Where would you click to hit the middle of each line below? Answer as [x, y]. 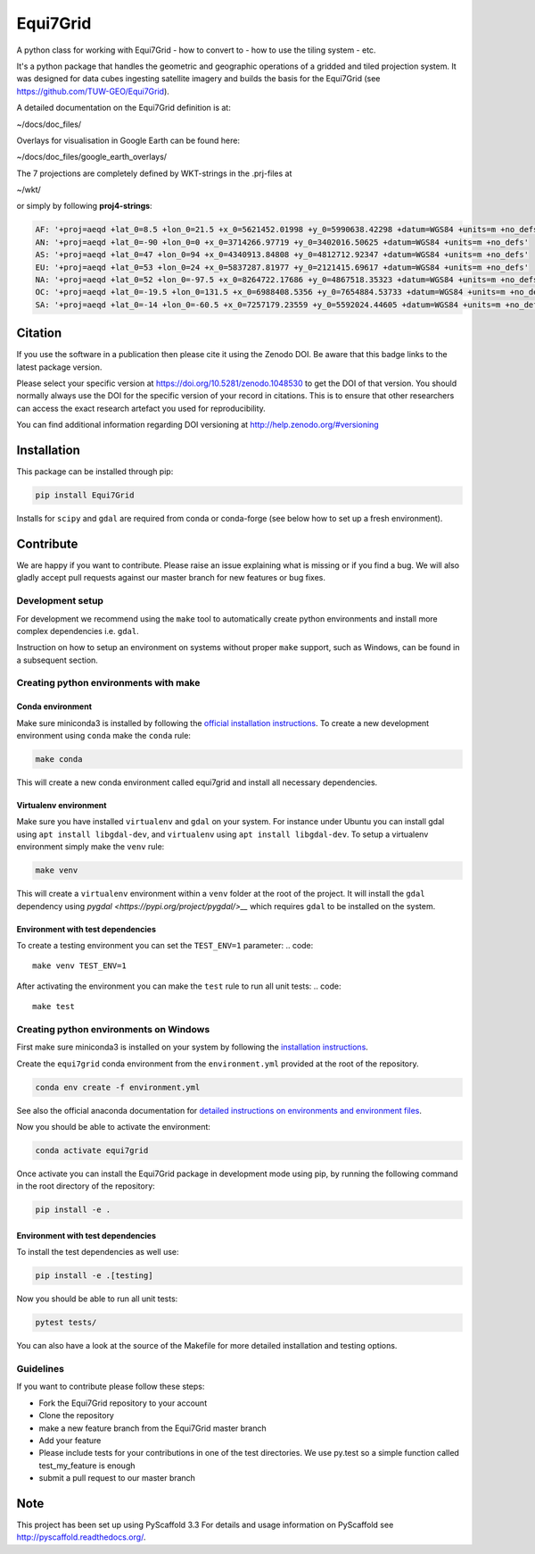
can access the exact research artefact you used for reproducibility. [141, 408]
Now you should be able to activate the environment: [114, 1127]
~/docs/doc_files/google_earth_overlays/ [92, 157]
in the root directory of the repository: [86, 1186]
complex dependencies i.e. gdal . [78, 631]
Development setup [60, 601]
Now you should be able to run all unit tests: [97, 1299]
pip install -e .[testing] [94, 1276]
